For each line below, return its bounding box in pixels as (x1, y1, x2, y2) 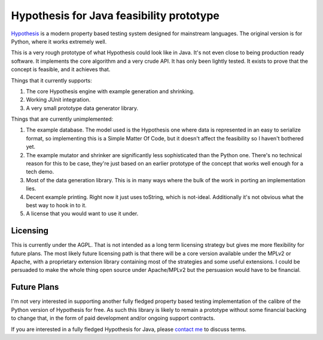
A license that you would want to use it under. (26, 210, 139, 218)
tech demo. (26, 168, 54, 176)
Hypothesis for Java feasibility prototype (11, 9, 220, 22)
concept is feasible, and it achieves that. (11, 66, 111, 73)
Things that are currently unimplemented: (11, 115, 114, 122)
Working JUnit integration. (26, 96, 91, 103)
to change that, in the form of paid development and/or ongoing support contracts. (11, 314, 215, 322)
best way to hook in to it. (26, 201, 87, 209)
